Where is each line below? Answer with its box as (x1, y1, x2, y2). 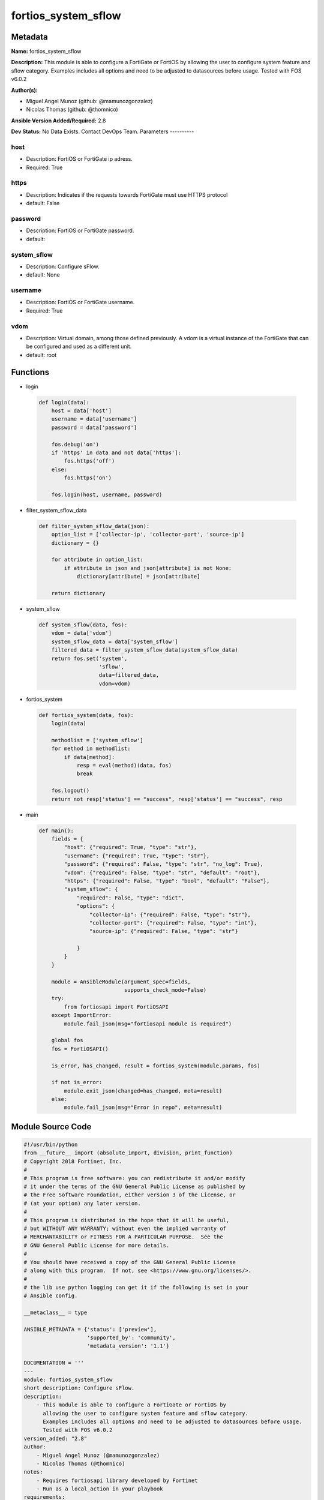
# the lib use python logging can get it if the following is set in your (23, 1284, 249, 1291)
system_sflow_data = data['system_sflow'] (51, 638, 178, 645)
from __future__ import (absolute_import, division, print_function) (23, 1150, 233, 1156)
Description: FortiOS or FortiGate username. (26, 299, 135, 306)
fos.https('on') (64, 475, 112, 481)
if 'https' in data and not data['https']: (51, 449, 181, 456)
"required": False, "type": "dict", (76, 894, 185, 901)
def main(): (38, 827, 74, 834)
